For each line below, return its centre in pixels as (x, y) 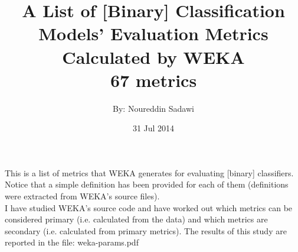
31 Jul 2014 (153, 128)
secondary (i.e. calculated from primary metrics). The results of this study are (146, 230)
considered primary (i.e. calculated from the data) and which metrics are (136, 219)
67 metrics (153, 80)
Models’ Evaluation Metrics (153, 33)
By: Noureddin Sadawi (153, 108)
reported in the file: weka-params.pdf (72, 242)
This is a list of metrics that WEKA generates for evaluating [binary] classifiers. (149, 172)
